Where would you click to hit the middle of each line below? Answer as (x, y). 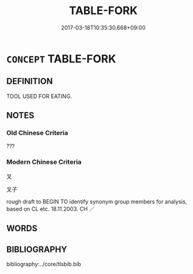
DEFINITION (30, 81)
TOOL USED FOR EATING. (39, 96)
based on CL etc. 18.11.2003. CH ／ (51, 208)
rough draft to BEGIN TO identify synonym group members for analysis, (97, 201)
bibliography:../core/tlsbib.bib (44, 264)
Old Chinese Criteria (37, 133)
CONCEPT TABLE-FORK (61, 59)
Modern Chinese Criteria (44, 162)
